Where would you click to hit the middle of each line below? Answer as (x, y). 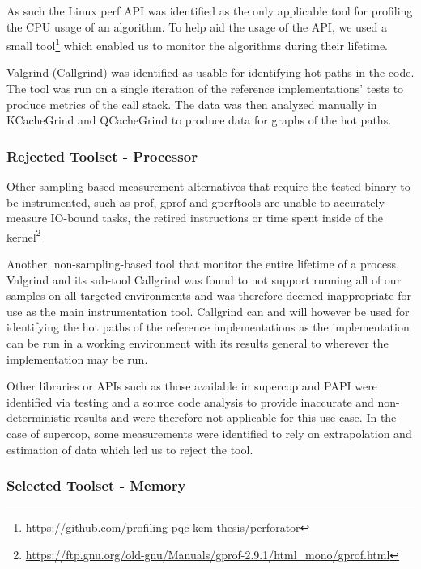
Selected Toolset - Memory (96, 485)
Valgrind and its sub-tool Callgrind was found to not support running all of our (204, 279)
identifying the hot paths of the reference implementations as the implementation (208, 327)
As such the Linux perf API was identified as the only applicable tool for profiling (210, 11)
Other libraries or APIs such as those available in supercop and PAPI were (192, 386)
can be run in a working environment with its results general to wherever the (198, 343)
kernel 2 (24, 235)
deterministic (39, 417)
